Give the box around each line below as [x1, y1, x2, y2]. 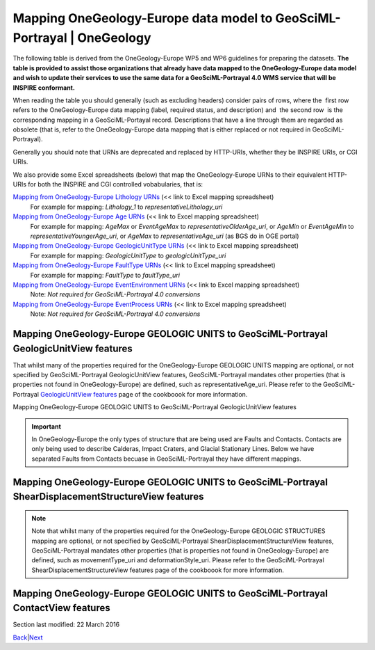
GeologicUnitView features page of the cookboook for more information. [40, 390, 248, 398]
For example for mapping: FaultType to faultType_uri [30, 271, 181, 279]
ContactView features [12, 602, 110, 614]
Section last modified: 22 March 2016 [12, 620, 120, 629]
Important [31, 422, 62, 431]
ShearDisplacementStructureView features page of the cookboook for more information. [31, 566, 285, 574]
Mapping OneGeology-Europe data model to [12, 10, 273, 26]
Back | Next [12, 633, 43, 642]
